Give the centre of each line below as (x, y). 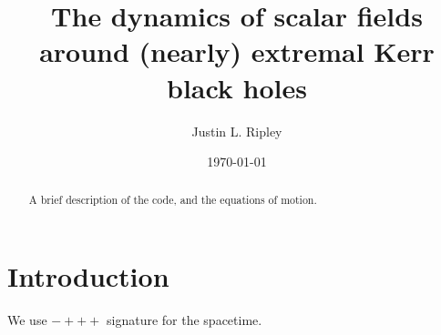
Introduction (88, 276)
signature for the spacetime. (185, 320)
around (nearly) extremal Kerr (237, 51)
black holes (236, 87)
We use (27, 320)
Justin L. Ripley (237, 131)
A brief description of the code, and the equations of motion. (173, 200)
